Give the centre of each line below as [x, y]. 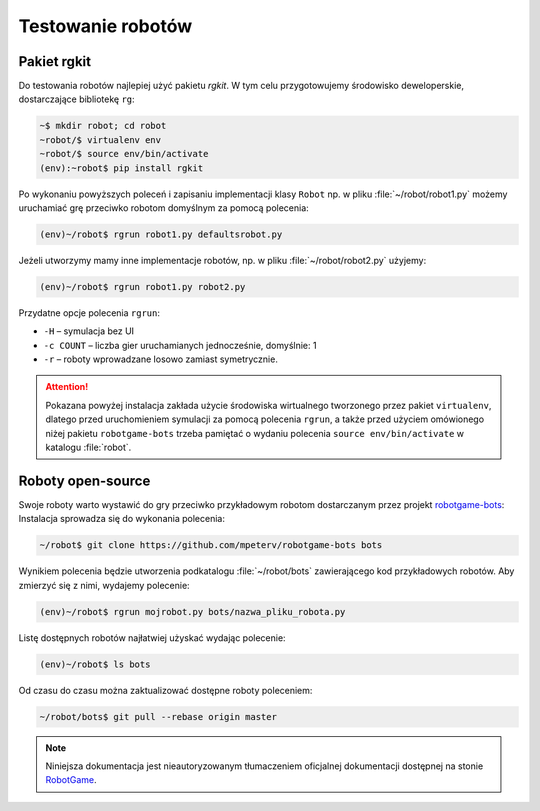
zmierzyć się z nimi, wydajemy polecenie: [104, 585]
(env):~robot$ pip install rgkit [121, 168]
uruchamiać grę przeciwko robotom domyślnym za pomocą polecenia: [163, 207]
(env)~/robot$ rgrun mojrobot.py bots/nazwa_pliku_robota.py [192, 611]
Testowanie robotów [105, 26]
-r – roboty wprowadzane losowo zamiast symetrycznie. [161, 359]
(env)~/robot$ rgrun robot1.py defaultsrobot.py [161, 234]
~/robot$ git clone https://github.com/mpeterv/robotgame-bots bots [211, 545]
